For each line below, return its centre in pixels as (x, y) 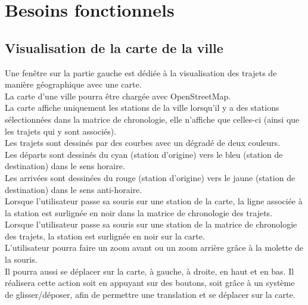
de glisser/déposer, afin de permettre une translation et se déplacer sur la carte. (150, 294)
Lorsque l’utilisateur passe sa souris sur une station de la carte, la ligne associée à (154, 201)
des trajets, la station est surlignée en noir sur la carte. (105, 236)
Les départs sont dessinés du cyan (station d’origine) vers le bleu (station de (144, 154)
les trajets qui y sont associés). (61, 131)
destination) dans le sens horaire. (65, 166)
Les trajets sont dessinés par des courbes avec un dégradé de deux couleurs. (143, 143)
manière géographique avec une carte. (73, 84)
